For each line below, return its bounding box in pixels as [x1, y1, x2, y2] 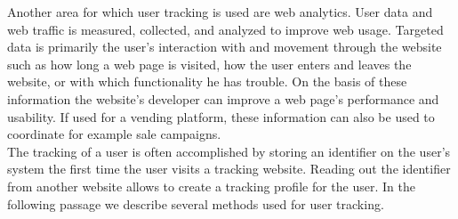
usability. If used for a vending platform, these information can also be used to [7, 107, 435, 126]
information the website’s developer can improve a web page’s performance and [7, 89, 439, 108]
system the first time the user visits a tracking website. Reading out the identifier [7, 159, 451, 178]
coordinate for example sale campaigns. [7, 125, 221, 143]
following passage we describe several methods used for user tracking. [7, 194, 384, 213]
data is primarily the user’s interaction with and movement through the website [7, 37, 442, 56]
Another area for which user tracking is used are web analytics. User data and [7, 3, 433, 20]
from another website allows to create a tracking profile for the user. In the [7, 176, 415, 195]
